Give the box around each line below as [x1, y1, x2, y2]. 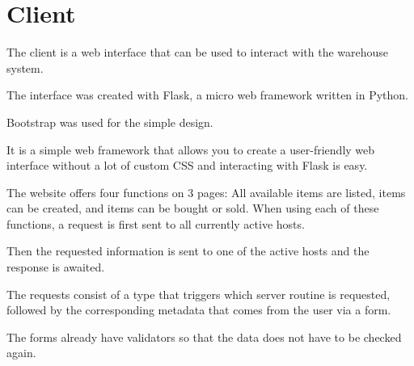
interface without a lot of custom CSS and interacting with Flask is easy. [6, 157, 368, 174]
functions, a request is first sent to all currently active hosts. [6, 215, 305, 232]
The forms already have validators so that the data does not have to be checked [6, 328, 402, 345]
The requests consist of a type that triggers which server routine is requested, [6, 285, 391, 302]
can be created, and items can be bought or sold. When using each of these [6, 200, 379, 217]
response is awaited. [6, 259, 105, 276]
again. [6, 344, 36, 361]
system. [6, 59, 44, 76]
